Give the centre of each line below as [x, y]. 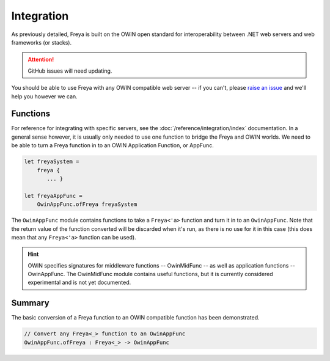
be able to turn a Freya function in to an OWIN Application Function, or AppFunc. [112, 145]
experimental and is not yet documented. [79, 283]
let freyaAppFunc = [53, 196]
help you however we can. [44, 96]
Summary [30, 303]
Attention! [41, 60]
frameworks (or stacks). [42, 42]
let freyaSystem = [52, 162]
